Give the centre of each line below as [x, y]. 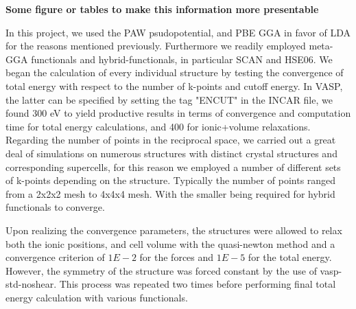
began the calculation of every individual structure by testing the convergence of [175, 72]
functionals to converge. [55, 207]
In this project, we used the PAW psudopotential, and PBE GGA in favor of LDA [178, 32]
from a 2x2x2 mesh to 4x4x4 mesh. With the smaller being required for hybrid [170, 193]
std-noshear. [31, 284]
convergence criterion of [55, 257]
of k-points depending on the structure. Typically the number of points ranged [171, 180]
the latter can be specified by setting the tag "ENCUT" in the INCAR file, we [169, 99]
